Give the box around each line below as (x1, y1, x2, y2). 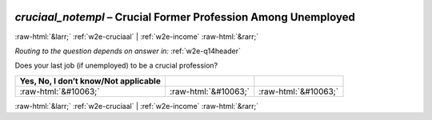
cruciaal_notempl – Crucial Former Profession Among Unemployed (14, 10, 355, 24)
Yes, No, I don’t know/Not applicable (19, 75, 162, 87)
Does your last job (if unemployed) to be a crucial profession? (14, 60, 218, 71)
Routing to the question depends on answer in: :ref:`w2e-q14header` (14, 46, 242, 56)
